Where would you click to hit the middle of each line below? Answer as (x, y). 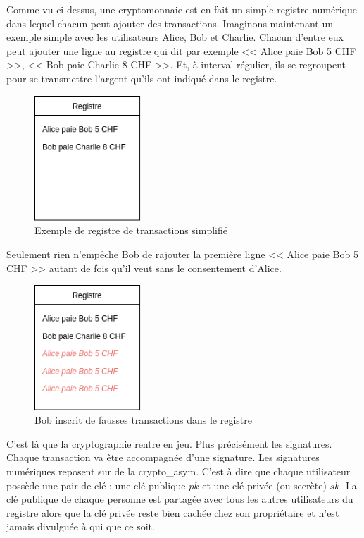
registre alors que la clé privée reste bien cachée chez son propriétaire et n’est (173, 512)
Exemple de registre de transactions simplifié (131, 230)
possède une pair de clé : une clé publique (96, 485)
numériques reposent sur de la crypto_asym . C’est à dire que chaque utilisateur (178, 471)
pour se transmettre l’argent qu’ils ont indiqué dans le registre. (142, 78)
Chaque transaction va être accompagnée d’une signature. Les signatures (163, 457)
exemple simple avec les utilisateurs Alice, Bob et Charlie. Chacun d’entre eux (175, 37)
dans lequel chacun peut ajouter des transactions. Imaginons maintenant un (170, 23)
